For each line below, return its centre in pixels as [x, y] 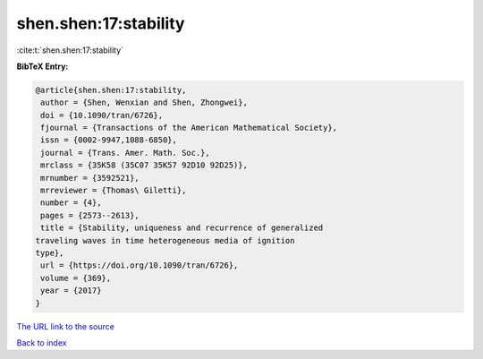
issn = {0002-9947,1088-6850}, [109, 140]
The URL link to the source [66, 326]
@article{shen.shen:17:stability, [111, 90]
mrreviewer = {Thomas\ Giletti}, [114, 191]
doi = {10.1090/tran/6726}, [102, 115]
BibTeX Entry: [42, 66]
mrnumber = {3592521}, [90, 178]
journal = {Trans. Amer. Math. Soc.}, [125, 153]
